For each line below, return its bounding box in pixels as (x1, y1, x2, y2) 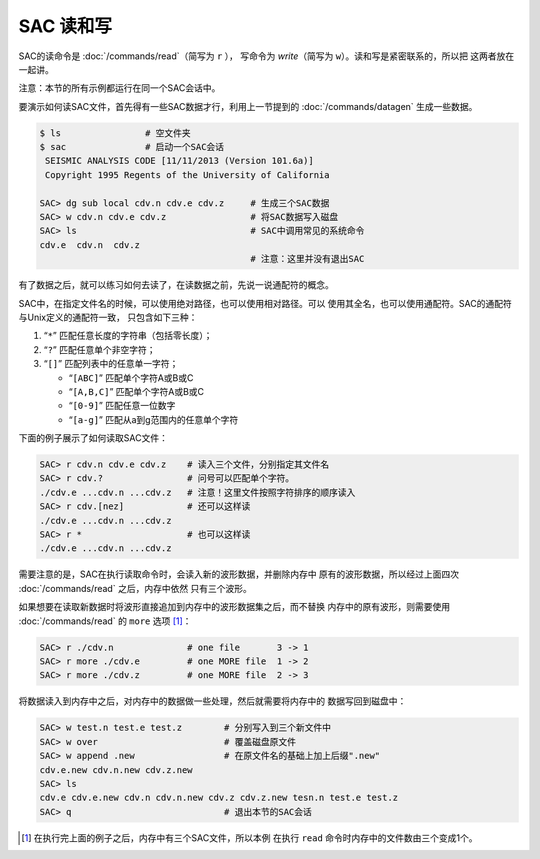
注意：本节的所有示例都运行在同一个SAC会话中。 (18, 82, 221, 94)
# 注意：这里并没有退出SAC (250, 253, 365, 265)
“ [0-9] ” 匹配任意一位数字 (68, 400, 176, 412)
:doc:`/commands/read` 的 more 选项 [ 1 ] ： (18, 615, 192, 627)
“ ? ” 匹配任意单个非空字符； (43, 343, 156, 355)
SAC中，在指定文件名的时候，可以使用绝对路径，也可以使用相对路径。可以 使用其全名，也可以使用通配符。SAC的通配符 (18, 297, 512, 309)
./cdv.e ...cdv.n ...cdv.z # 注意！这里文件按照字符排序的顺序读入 (39, 486, 356, 498)
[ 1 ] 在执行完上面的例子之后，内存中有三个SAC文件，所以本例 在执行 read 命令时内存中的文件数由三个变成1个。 (21, 831, 478, 844)
